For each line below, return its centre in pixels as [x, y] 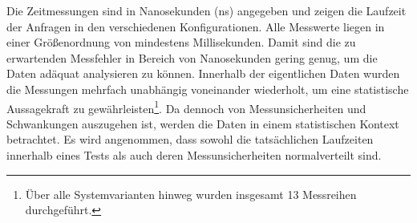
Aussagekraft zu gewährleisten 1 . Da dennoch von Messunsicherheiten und [186, 107]
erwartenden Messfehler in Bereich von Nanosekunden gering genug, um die [192, 57]
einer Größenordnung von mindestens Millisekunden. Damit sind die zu [181, 42]
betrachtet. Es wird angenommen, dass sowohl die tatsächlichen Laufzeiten [190, 139]
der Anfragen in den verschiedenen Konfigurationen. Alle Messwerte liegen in [196, 26]
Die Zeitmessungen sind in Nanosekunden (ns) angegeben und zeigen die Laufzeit [206, 10]
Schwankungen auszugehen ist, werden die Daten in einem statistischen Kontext [203, 123]
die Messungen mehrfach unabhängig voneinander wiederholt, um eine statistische [208, 89]
